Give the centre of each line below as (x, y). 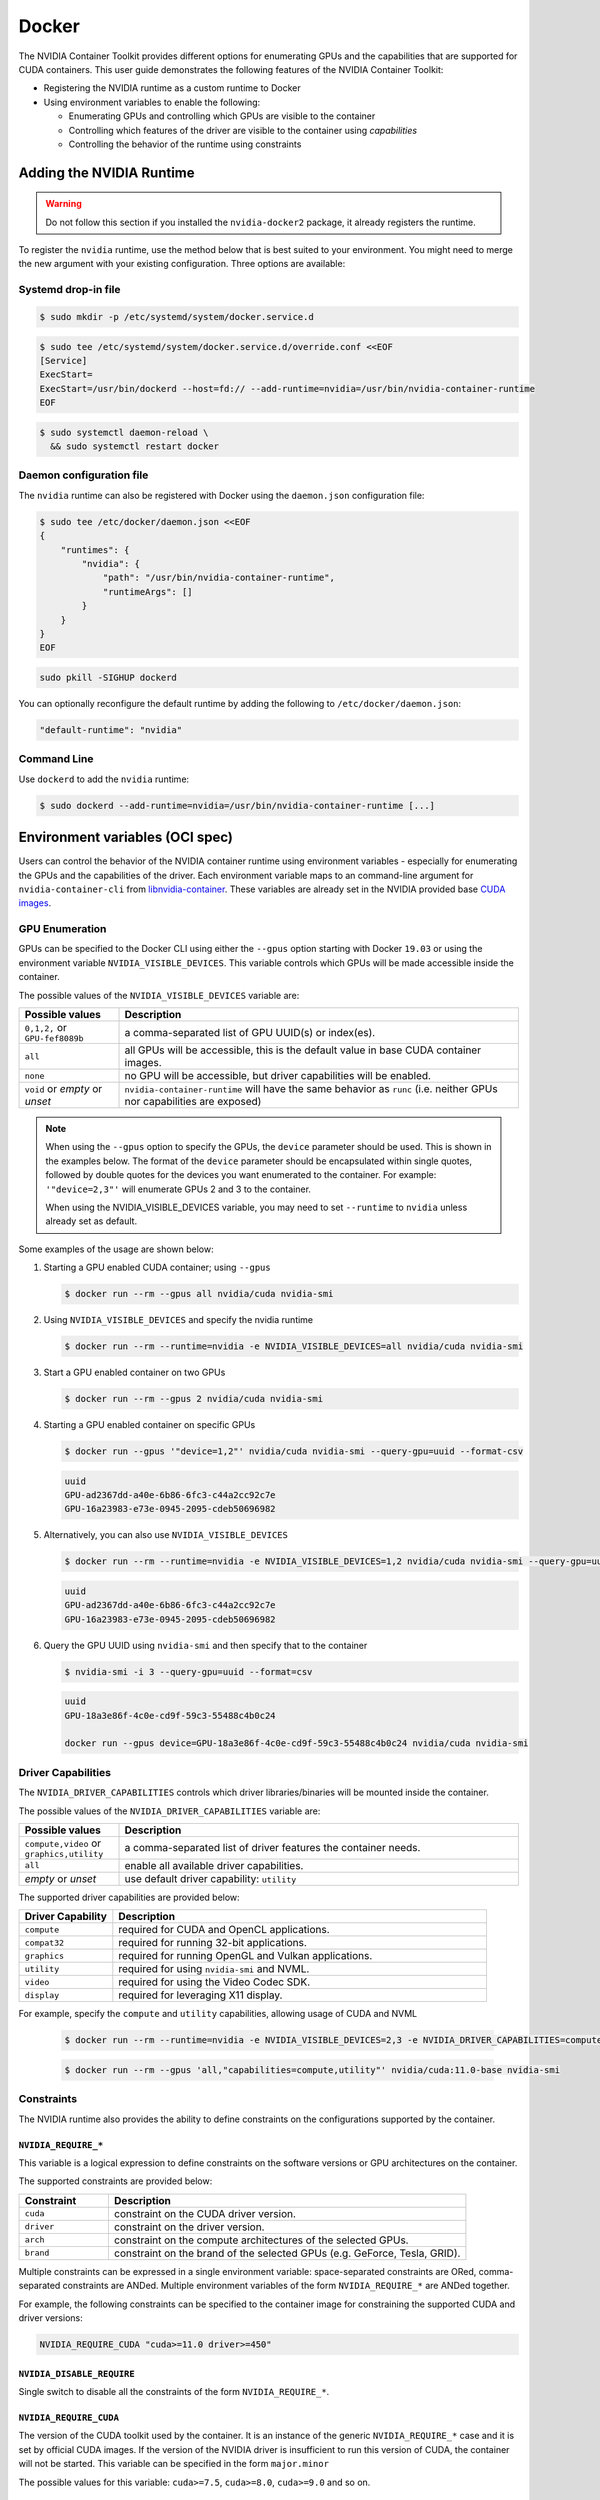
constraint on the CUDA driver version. (205, 2213)
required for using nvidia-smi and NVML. (214, 1969)
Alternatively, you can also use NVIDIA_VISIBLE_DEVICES (166, 1535)
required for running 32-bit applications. (212, 1943)
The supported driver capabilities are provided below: (129, 1897)
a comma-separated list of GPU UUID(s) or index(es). (250, 1032)
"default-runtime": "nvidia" (111, 729)
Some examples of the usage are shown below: (116, 1249)
